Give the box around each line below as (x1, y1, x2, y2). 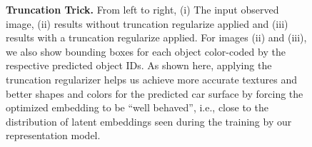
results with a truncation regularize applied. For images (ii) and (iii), (6, 30, 307, 45)
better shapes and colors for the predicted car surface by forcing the (6, 86, 303, 101)
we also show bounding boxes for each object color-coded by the (6, 44, 286, 59)
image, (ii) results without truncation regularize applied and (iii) (6, 16, 288, 31)
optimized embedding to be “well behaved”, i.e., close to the (6, 100, 268, 115)
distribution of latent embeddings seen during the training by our (6, 113, 292, 128)
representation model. (6, 128, 101, 143)
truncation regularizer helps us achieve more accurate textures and (6, 71, 298, 86)
